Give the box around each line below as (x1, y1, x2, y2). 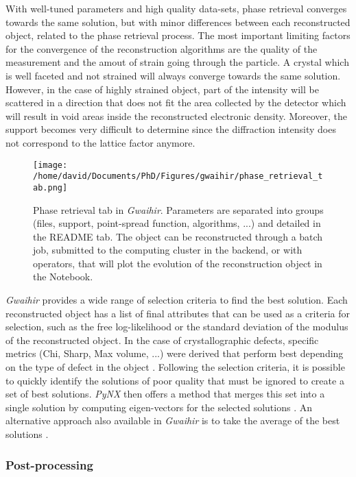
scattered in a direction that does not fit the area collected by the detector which (5, 95, 346, 110)
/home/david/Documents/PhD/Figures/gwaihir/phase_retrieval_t (33, 171, 323, 182)
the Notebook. (33, 269, 93, 284)
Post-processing (5, 456, 93, 473)
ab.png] (33, 182, 68, 193)
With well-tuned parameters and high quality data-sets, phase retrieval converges (5, 1, 347, 15)
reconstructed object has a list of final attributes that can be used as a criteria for (5, 306, 350, 320)
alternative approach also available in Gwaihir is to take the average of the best (5, 413, 340, 428)
